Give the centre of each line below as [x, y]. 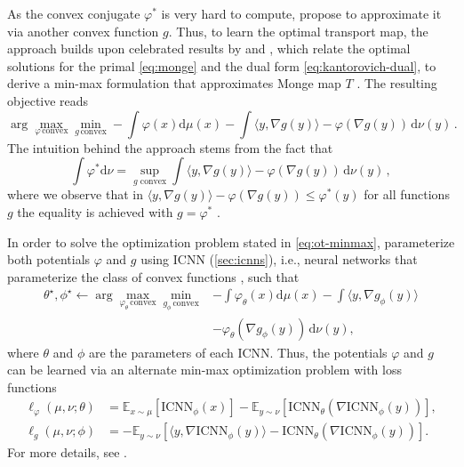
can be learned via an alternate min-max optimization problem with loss [204, 370]
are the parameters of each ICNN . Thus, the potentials [238, 352]
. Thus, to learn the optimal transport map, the [298, 31]
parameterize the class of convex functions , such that [153, 276]
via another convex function [83, 31]
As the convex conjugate [74, 13]
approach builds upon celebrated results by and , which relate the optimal [209, 48]
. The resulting [397, 83]
